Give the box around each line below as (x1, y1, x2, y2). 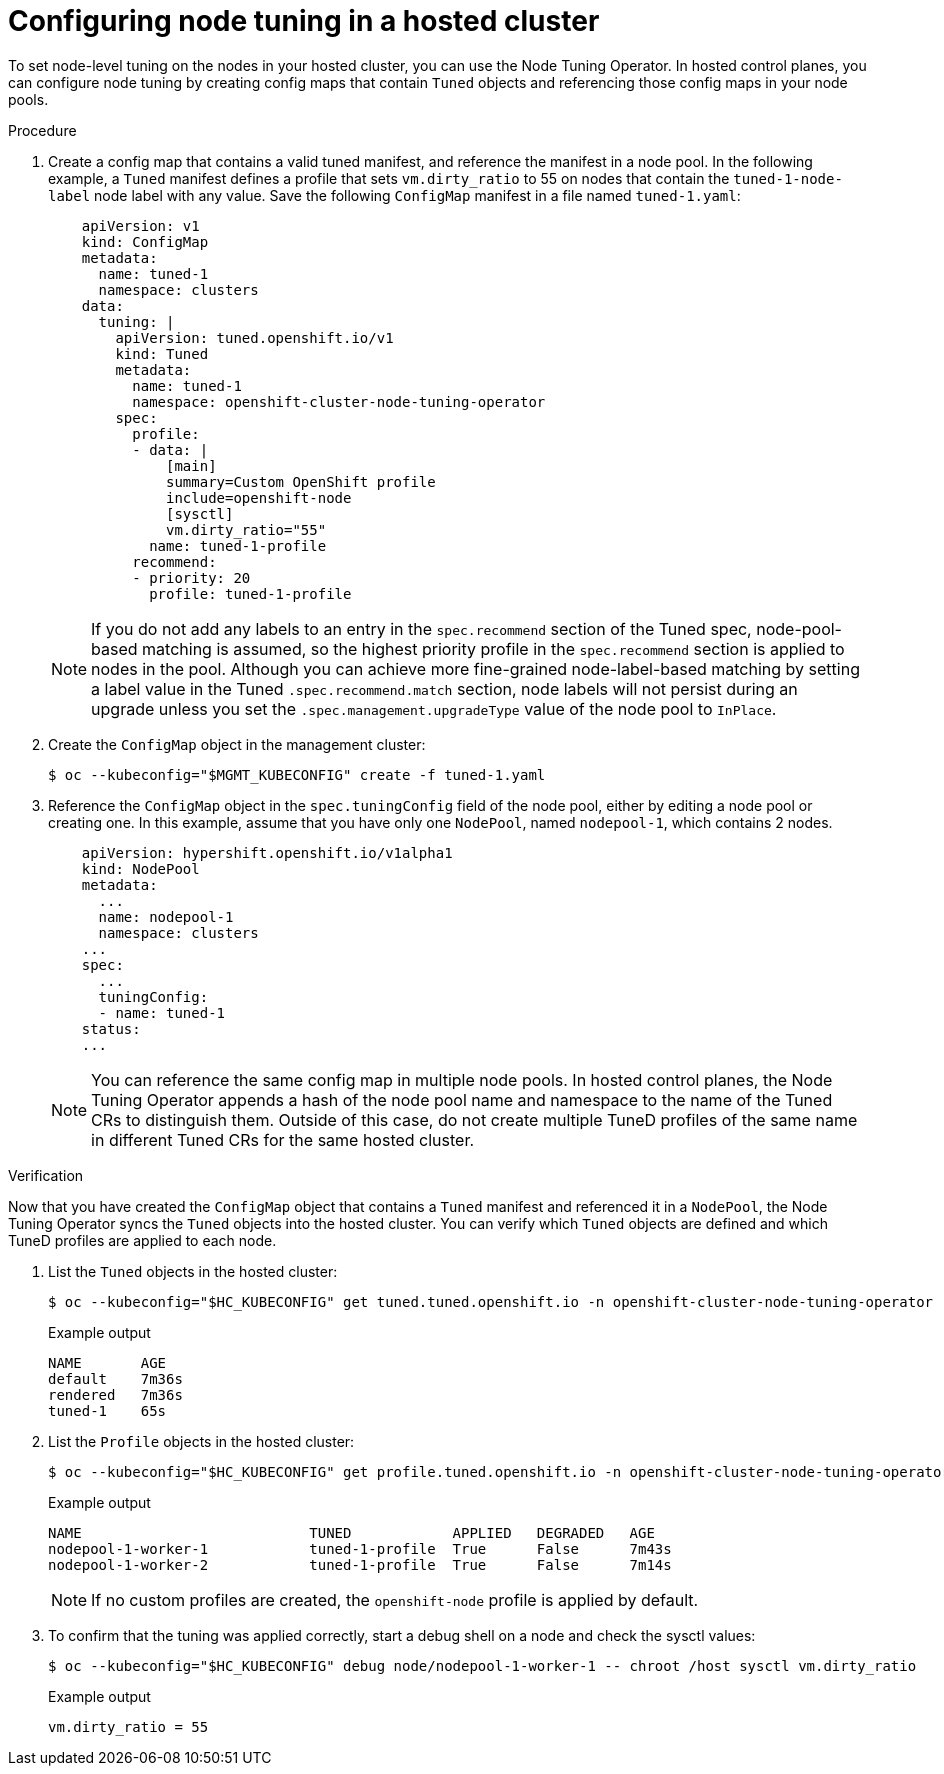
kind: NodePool (81, 860, 200, 877)
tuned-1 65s (48, 1402, 167, 1419)
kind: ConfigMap (81, 233, 209, 250)
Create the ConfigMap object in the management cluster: (48, 735, 426, 753)
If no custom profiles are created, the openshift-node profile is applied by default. (91, 1589, 699, 1610)
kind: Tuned (115, 345, 209, 362)
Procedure (8, 121, 77, 139)
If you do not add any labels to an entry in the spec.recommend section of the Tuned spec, (91, 618, 752, 639)
